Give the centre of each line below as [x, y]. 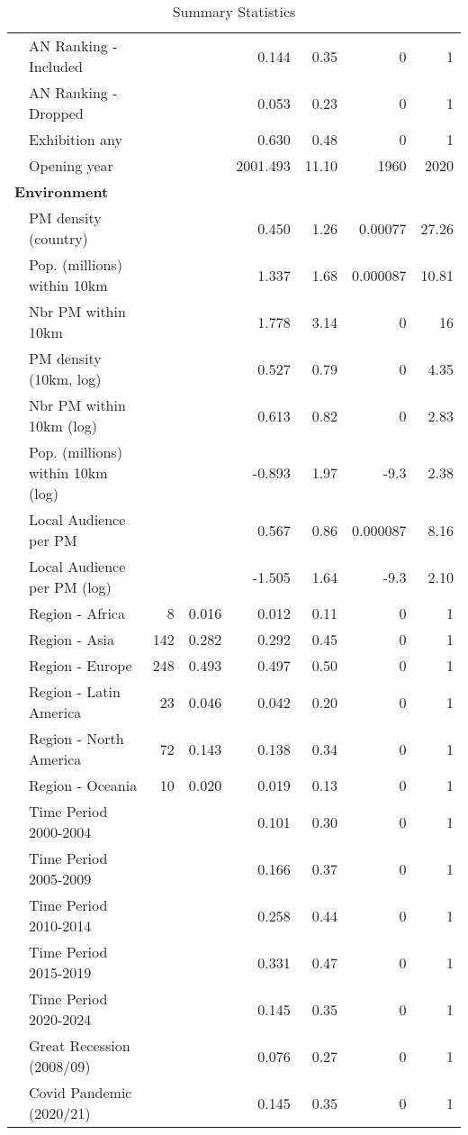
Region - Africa [77, 613]
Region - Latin [75, 691]
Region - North [76, 738]
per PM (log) [70, 587]
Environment [62, 191]
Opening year [71, 165]
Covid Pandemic [81, 1092]
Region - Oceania [83, 785]
